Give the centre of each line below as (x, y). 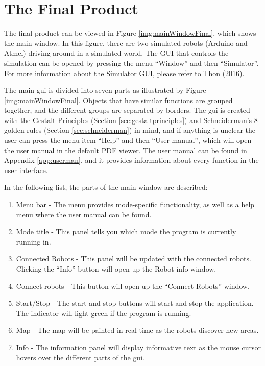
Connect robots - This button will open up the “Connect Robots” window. (133, 286)
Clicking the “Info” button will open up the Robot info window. (116, 269)
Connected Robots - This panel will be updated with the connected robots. (134, 259)
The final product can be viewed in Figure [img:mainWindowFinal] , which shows (130, 33)
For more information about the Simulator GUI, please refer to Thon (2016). (124, 73)
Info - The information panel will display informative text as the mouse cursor (138, 347)
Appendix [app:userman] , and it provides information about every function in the (131, 160)
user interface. (26, 170)
